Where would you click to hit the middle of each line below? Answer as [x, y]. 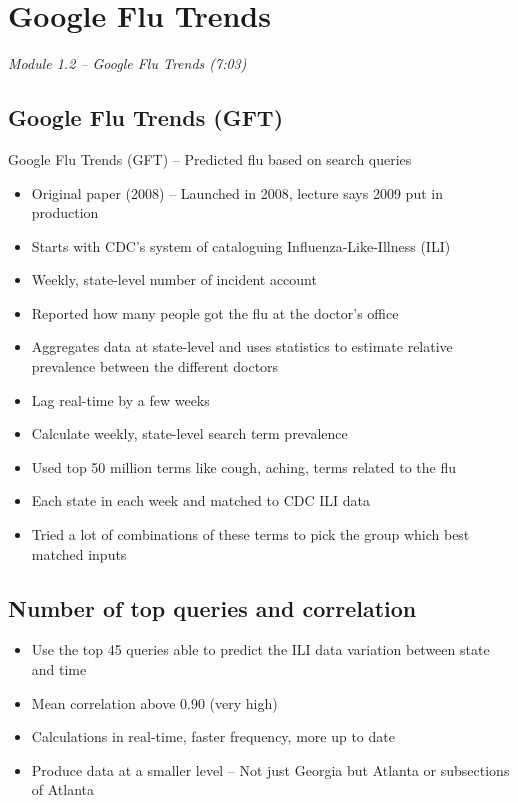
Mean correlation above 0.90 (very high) [154, 702]
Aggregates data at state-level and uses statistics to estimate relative [242, 346]
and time [59, 669]
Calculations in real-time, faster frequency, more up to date [213, 736]
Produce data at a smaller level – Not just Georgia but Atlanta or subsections [270, 769]
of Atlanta [63, 789]
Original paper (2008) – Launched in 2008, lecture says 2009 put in [237, 192]
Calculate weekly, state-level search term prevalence [189, 433]
